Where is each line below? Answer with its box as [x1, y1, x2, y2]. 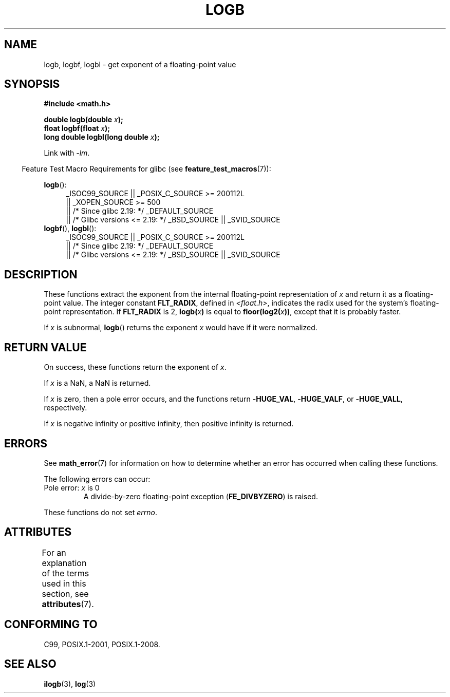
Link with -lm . [44, 148, 90, 158]
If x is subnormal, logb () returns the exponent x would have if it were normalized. [44, 323, 317, 332]
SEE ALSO [4, 657, 57, 671]
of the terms [42, 568, 89, 578]
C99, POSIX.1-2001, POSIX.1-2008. [44, 639, 160, 649]
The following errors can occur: [44, 474, 151, 483]
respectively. [44, 403, 87, 412]
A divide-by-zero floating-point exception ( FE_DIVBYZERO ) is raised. [83, 492, 318, 501]
